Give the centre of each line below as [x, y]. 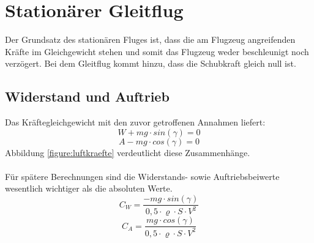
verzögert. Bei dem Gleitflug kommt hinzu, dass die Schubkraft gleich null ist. [151, 63]
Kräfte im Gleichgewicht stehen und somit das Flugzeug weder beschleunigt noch [157, 51]
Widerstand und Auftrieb [87, 96]
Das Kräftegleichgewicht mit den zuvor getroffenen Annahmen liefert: [135, 122]
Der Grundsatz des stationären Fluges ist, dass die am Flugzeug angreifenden [150, 39]
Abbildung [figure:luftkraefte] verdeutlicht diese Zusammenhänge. [128, 152]
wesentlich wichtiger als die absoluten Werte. [89, 188]
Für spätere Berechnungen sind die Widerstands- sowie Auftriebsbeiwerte [142, 176]
